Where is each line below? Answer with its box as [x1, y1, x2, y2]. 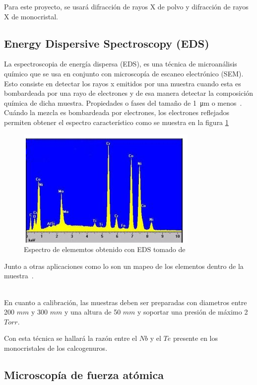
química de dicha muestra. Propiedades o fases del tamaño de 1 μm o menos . [4, 97, 242, 108]
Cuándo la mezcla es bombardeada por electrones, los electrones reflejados [4, 107, 229, 118]
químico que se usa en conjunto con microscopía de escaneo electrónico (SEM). [4, 68, 244, 78]
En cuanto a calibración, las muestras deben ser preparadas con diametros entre [4, 297, 247, 307]
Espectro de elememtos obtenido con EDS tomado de [24, 244, 186, 255]
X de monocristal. [4, 11, 59, 21]
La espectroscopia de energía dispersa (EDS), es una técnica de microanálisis [4, 59, 237, 69]
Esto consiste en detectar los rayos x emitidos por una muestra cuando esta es [4, 78, 241, 88]
